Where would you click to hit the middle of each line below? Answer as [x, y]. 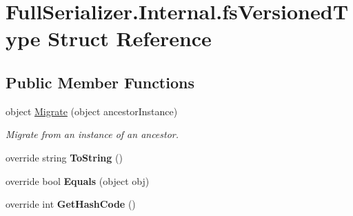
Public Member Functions [100, 82]
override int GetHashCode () [71, 204]
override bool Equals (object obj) [78, 180]
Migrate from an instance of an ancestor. [92, 134]
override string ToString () [64, 157]
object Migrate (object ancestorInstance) [92, 111]
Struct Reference [130, 38]
